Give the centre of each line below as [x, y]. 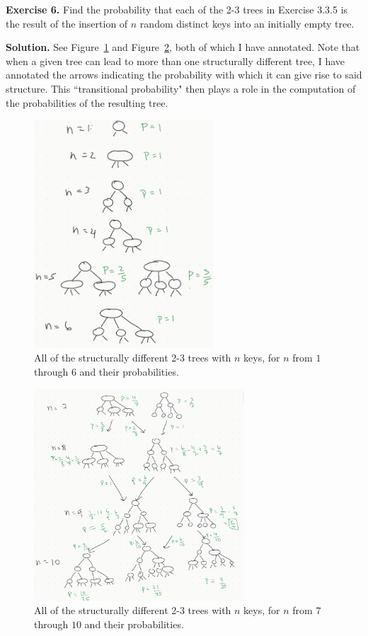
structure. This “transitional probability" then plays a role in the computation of [181, 88]
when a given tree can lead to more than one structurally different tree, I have [175, 60]
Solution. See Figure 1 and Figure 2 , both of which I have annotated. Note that [183, 47]
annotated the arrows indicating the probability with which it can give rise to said [184, 75]
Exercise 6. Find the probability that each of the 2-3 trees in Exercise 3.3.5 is [177, 9]
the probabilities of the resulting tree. [87, 102]
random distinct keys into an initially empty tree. [247, 23]
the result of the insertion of [67, 23]
